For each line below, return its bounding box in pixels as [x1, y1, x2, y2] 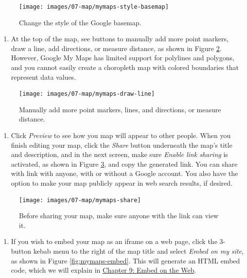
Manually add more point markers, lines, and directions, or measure [19, 104, 221, 114]
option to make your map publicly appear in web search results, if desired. [11, 178, 232, 188]
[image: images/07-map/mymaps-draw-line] [19, 90, 155, 98]
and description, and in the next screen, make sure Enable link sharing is [11, 149, 228, 159]
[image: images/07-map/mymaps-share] [19, 196, 141, 204]
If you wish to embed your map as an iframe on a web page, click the [11, 236, 217, 246]
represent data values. [11, 71, 76, 82]
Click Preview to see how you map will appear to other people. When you [11, 130, 231, 140]
